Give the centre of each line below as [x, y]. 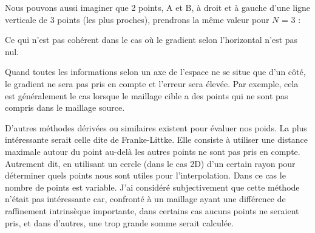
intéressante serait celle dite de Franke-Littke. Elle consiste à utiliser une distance [156, 139]
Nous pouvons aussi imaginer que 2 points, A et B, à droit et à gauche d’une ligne [158, 7]
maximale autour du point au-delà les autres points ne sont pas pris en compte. [153, 151]
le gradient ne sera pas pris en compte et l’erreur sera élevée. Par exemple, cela [152, 83]
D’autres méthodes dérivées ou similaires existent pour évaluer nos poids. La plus [156, 127]
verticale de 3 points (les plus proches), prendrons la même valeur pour [137, 19]
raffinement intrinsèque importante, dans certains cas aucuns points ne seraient [152, 210]
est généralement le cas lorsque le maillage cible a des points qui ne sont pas [147, 95]
